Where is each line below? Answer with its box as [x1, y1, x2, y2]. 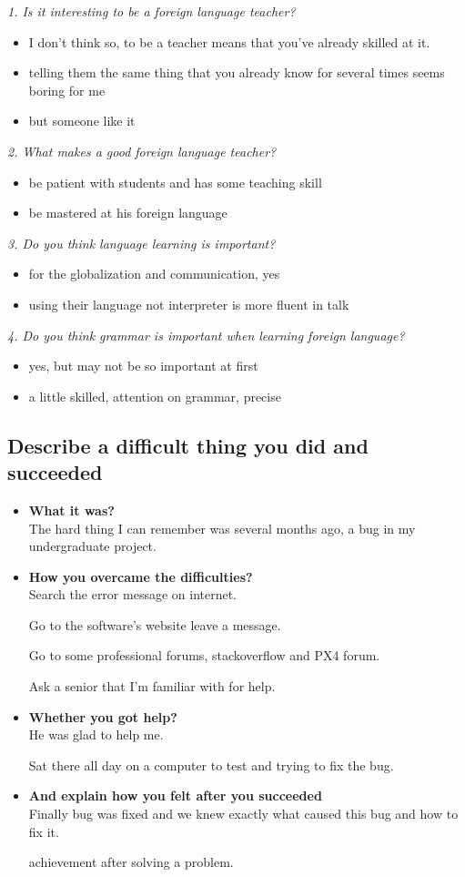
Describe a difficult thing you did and [7, 431, 369, 459]
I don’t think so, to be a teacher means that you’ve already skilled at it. [28, 32, 430, 51]
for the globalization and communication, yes [28, 264, 280, 283]
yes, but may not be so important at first [28, 356, 258, 375]
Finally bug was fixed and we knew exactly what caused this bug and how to [28, 804, 459, 823]
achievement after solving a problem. [28, 852, 234, 872]
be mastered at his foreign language [28, 203, 227, 222]
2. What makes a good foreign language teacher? [7, 141, 277, 160]
